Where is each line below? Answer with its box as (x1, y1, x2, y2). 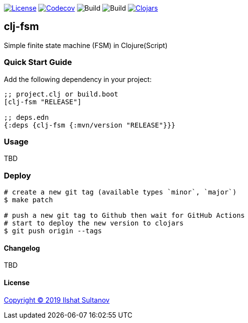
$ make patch (4, 196, 53, 204)
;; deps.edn (4, 113, 49, 121)
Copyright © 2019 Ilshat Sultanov (4, 295, 110, 304)
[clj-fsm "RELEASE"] (4, 97, 82, 106)
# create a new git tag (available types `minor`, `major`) (4, 188, 237, 196)
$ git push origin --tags (4, 227, 102, 235)
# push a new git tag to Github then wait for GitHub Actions (4, 211, 245, 220)
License (4, 278, 30, 287)
